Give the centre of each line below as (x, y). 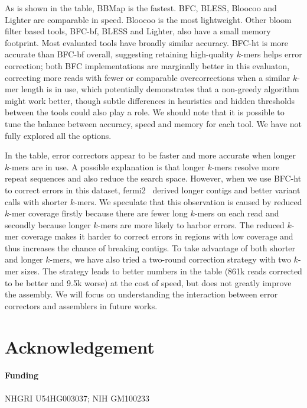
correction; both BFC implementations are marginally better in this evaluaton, (147, 65)
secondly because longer (48, 224)
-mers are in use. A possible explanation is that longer (107, 166)
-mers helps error (271, 54)
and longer (24, 259)
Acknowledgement (80, 346)
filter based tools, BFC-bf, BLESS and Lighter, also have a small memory (138, 31)
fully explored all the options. (58, 135)
